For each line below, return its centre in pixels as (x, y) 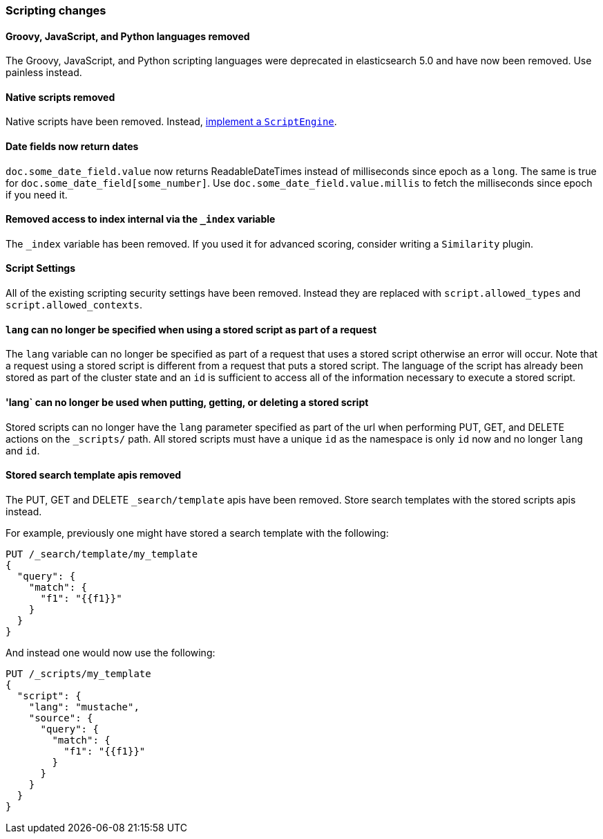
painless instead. (44, 73)
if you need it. (37, 194)
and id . (23, 450)
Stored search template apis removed (94, 475)
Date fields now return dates (72, 147)
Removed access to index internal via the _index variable (141, 219)
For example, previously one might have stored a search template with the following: (197, 533)
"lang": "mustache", (84, 707)
